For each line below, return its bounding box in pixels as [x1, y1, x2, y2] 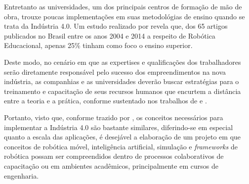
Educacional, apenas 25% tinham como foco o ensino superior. [4, 40, 193, 50]
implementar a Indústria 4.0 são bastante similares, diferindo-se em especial [4, 122, 233, 132]
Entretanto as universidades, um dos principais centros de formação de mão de [4, 1, 242, 11]
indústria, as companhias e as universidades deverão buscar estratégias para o [4, 76, 239, 87]
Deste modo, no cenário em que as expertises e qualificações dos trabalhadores [4, 56, 241, 67]
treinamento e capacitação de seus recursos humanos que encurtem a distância [4, 86, 241, 96]
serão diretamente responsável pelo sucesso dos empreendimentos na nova [4, 66, 226, 77]
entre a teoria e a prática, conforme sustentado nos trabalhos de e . [4, 95, 207, 106]
